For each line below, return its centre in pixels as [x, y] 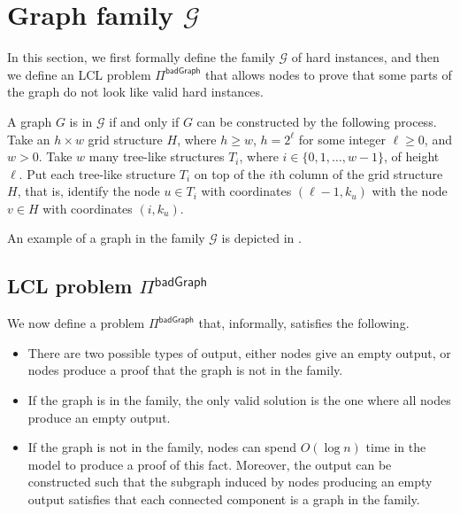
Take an [29, 139]
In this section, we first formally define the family [141, 57]
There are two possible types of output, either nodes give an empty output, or [239, 352]
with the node [410, 191]
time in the [396, 447]
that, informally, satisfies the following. [304, 323]
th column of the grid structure [358, 173]
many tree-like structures [157, 156]
